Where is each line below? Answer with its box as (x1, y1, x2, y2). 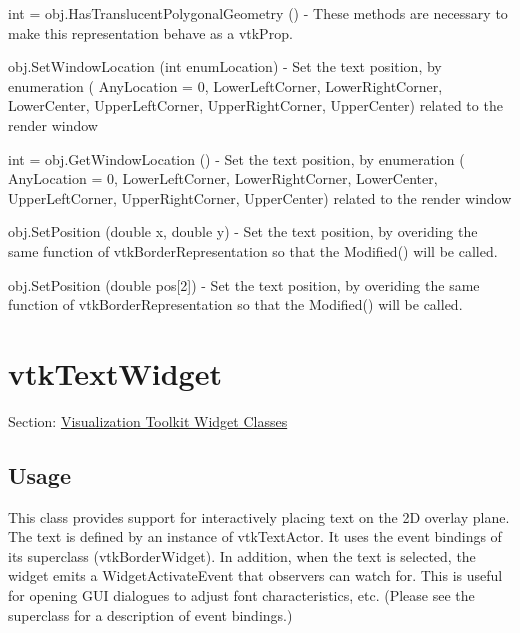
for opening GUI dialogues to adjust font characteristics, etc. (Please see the (8, 585, 475, 606)
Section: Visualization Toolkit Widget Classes (8, 410, 288, 431)
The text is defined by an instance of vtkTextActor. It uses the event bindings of (8, 526, 502, 547)
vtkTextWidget (8, 352, 222, 393)
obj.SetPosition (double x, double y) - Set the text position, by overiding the (8, 221, 478, 242)
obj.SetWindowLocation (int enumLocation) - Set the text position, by (8, 56, 442, 77)
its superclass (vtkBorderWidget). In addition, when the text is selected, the (8, 545, 476, 566)
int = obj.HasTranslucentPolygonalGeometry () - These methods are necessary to (8, 3, 508, 23)
